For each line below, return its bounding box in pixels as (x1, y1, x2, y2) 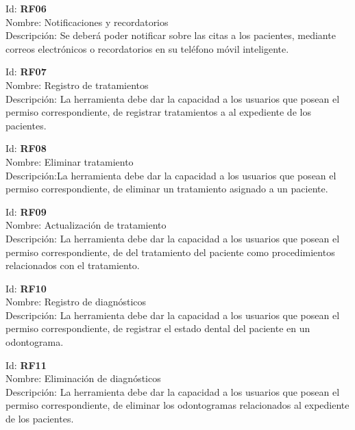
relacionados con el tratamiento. (5, 258, 140, 273)
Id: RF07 (5, 64, 47, 79)
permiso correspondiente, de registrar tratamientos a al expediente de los (5, 105, 311, 119)
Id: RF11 (5, 357, 47, 372)
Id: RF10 (5, 281, 47, 295)
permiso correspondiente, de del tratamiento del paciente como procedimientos (5, 244, 335, 259)
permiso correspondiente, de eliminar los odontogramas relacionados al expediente (5, 398, 350, 412)
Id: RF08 (5, 141, 47, 155)
